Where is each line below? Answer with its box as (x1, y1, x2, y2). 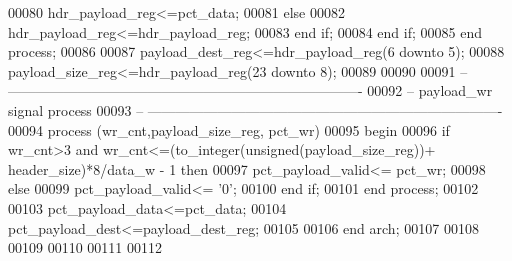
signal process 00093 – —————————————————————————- (8, 99, 503, 120)
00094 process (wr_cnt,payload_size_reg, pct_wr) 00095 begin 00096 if (8, 119, 450, 140)
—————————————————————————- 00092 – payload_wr (8, 80, 493, 101)
